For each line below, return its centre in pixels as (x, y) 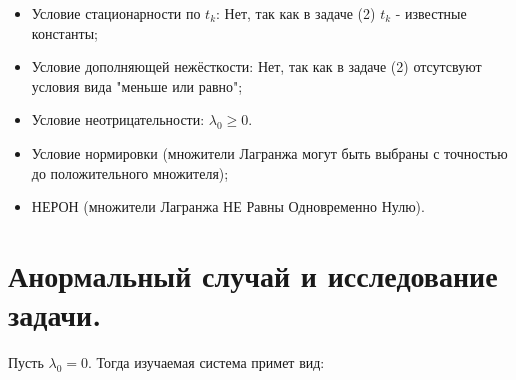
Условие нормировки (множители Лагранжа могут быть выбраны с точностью (269, 152)
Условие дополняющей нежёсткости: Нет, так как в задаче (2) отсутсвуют (256, 66)
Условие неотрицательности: (118, 119)
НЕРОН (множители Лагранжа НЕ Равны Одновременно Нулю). (228, 206)
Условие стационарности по (116, 13)
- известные (431, 13)
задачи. (55, 314)
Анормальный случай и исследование (253, 274)
